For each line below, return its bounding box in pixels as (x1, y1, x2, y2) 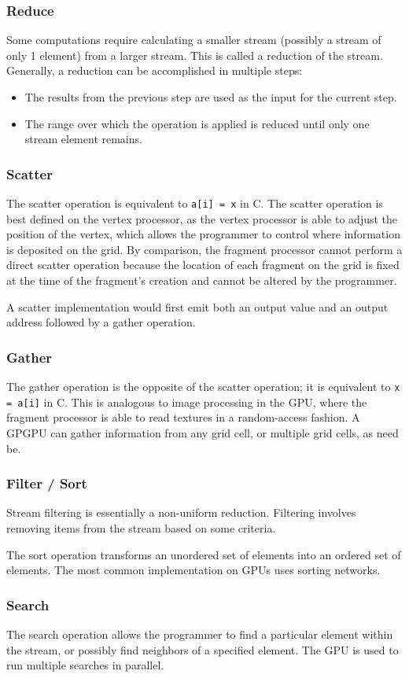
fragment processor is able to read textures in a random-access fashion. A (6, 409, 360, 426)
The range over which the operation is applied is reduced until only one (24, 115, 370, 131)
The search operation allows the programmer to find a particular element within (6, 625, 393, 642)
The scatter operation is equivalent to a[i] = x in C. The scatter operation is (6, 195, 383, 211)
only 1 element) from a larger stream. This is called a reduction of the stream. (6, 46, 383, 63)
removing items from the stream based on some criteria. (6, 519, 276, 536)
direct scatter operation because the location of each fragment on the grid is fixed (6, 256, 400, 273)
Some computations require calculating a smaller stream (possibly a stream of (6, 31, 381, 48)
